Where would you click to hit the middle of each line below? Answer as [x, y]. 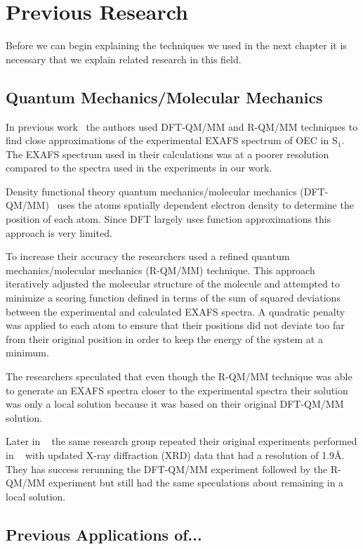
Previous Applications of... [104, 534]
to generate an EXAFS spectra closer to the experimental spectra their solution [177, 390]
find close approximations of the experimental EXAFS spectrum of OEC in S [172, 140]
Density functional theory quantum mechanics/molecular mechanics [151, 191]
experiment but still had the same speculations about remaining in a [196, 483]
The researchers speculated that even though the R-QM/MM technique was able [179, 376]
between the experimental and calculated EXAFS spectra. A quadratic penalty [176, 311]
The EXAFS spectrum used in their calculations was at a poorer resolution [167, 154]
